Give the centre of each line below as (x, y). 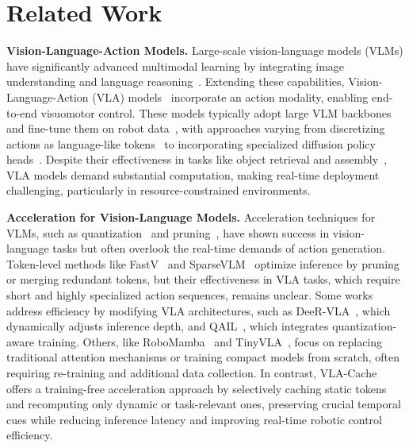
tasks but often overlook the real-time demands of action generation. (219, 248)
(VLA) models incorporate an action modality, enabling (230, 97)
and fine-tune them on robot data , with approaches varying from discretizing (196, 128)
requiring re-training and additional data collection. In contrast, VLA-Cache (192, 373)
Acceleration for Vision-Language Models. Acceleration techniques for (191, 217)
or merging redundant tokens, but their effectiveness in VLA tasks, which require (203, 279)
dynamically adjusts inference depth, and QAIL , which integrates (168, 326)
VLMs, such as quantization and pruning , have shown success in (168, 232)
